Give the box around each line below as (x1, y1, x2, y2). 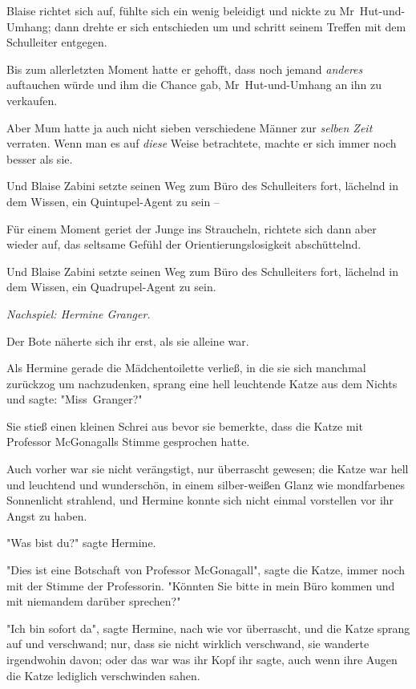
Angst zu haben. (6, 507, 87, 524)
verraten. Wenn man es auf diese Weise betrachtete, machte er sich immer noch (6, 135, 397, 152)
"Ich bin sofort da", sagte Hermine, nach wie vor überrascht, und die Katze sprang (6, 619, 410, 636)
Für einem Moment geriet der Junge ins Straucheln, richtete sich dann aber (6, 220, 377, 237)
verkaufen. (6, 91, 58, 108)
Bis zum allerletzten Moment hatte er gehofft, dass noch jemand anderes (6, 60, 363, 77)
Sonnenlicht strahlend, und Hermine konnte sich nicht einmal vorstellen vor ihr (6, 492, 394, 509)
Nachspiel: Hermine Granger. (6, 305, 151, 322)
